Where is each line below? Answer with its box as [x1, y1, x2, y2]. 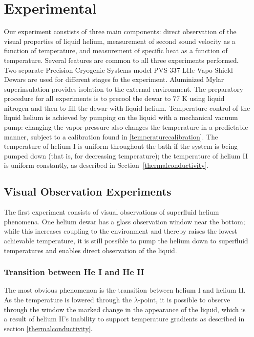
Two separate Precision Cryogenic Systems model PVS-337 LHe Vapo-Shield [4, 64, 233, 75]
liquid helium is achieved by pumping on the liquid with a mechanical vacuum [4, 112, 238, 122]
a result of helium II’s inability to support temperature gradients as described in [4, 314, 245, 324]
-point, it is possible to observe [138, 295, 230, 305]
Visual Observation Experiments [4, 184, 171, 199]
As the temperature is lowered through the [4, 295, 132, 305]
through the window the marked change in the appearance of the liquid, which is [4, 304, 246, 314]
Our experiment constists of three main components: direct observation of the [4, 26, 236, 37]
